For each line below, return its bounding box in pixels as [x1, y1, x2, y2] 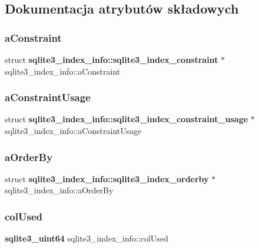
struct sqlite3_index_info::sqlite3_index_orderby [5, 172, 209, 185]
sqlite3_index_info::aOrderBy [5, 184, 114, 196]
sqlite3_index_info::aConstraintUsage [5, 125, 142, 136]
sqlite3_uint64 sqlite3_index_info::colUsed [5, 232, 168, 244]
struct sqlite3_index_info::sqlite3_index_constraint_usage [5, 113, 248, 125]
